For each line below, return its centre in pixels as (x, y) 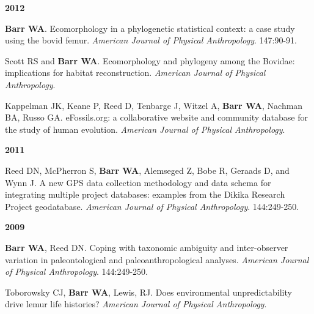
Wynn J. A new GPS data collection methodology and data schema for (138, 182)
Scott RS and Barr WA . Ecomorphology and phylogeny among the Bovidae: (150, 60)
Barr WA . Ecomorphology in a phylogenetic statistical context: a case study (150, 28)
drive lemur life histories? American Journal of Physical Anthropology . (136, 304)
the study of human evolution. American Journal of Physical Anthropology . (145, 129)
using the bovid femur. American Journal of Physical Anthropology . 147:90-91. (151, 40)
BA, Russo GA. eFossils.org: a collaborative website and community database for (156, 117)
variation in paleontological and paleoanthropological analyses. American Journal (157, 259)
